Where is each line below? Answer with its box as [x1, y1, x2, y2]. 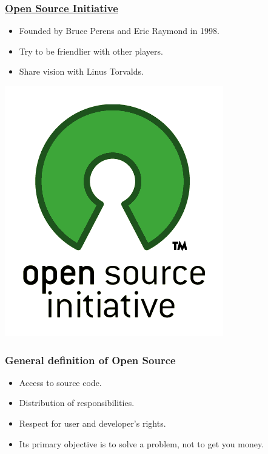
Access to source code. [19, 376, 102, 388]
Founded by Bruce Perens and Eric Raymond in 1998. [19, 24, 219, 37]
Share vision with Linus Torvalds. [19, 65, 144, 78]
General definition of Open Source [5, 352, 176, 367]
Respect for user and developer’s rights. [19, 417, 166, 429]
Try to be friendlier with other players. [19, 44, 163, 57]
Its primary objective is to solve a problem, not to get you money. [19, 437, 264, 450]
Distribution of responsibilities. [19, 396, 135, 409]
